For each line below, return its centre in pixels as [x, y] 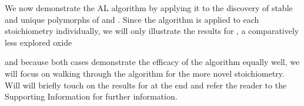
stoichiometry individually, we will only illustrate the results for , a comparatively [152, 31]
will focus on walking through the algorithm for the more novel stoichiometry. [145, 73]
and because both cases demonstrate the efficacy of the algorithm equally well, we [152, 62]
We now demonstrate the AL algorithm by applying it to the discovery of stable [149, 8]
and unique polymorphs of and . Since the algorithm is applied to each [132, 19]
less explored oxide [39, 42]
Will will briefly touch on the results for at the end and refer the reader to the [146, 85]
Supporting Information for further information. [91, 96]
